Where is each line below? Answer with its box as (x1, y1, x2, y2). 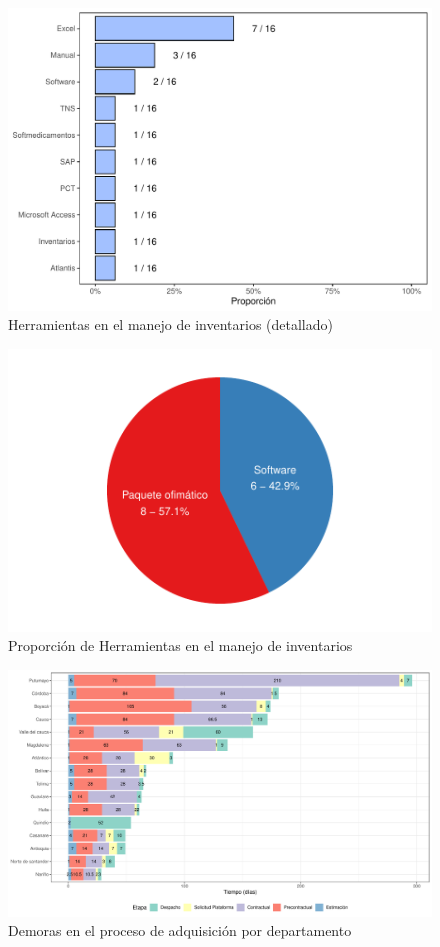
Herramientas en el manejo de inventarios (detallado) (8, 314, 333, 335)
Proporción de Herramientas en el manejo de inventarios (8, 635, 353, 656)
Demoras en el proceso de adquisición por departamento (8, 920, 352, 941)
